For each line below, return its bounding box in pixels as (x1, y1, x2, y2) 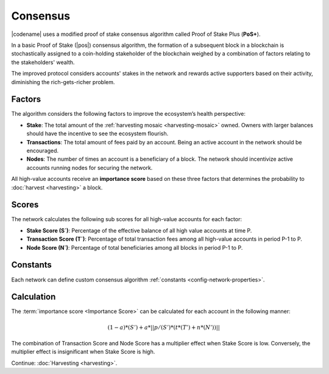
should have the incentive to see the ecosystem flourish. (26, 130, 169, 137)
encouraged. (26, 147, 59, 154)
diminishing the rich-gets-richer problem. (11, 78, 115, 85)
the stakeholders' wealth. (11, 58, 75, 66)
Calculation (11, 292, 56, 302)
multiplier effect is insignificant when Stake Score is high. (11, 348, 155, 356)
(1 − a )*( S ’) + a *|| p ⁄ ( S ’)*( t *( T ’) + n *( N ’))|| (107, 323, 221, 331)
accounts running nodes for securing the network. (26, 164, 153, 171)
